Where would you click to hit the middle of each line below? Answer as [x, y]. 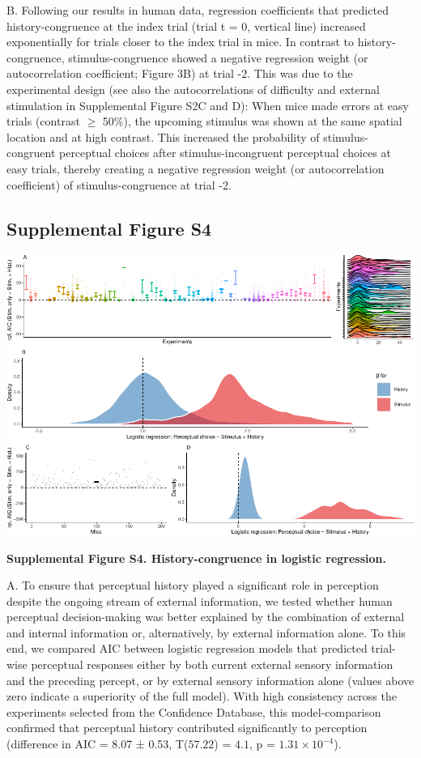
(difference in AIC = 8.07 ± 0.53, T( [98, 744]
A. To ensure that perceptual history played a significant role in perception [193, 585]
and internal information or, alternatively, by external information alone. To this [206, 632]
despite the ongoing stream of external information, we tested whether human [200, 600]
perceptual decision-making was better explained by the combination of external [206, 617]
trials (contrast [43, 121]
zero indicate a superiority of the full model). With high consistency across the [202, 696]
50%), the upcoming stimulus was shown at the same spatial [252, 121]
